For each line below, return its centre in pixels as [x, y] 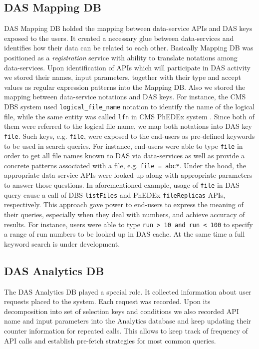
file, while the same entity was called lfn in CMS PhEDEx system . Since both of [129, 116]
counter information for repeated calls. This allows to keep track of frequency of [126, 330]
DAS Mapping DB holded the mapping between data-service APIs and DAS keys [128, 28]
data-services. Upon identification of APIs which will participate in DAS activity [127, 67]
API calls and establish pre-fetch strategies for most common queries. [110, 340]
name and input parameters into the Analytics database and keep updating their [128, 321]
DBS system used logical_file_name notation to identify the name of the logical [129, 106]
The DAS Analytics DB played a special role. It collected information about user [128, 291]
